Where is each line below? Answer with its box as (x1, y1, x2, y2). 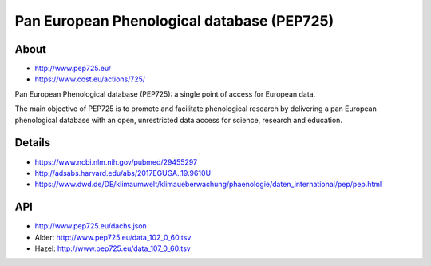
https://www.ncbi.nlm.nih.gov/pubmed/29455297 (34, 157, 198, 167)
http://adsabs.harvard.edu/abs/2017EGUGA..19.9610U (34, 168, 212, 177)
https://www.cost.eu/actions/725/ (34, 74, 146, 84)
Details (14, 136, 51, 149)
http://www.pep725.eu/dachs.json (34, 221, 147, 231)
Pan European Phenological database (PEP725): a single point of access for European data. (14, 89, 316, 99)
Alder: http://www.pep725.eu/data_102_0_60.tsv (34, 232, 192, 242)
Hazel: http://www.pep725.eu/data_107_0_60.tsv (34, 244, 191, 253)
